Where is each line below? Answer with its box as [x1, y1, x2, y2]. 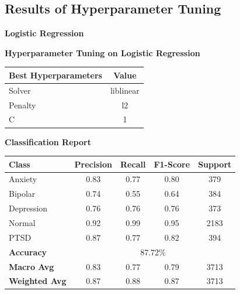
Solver [9, 84, 31, 96]
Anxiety [9, 173, 37, 185]
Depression [9, 202, 48, 214]
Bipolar [9, 187, 36, 200]
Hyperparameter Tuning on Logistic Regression [5, 46, 200, 59]
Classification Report [5, 135, 91, 148]
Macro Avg [9, 260, 54, 272]
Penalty [9, 98, 36, 111]
